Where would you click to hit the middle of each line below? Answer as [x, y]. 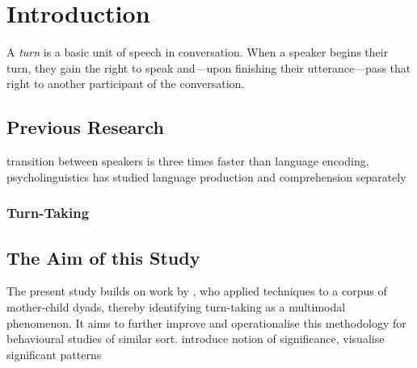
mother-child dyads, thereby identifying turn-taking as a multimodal [176, 306]
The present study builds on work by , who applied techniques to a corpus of [197, 291]
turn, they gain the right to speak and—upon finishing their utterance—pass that [209, 67]
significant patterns [54, 354]
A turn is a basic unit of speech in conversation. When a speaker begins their [198, 52]
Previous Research [86, 127]
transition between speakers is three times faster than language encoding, [188, 161]
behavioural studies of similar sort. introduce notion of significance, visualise [196, 339]
